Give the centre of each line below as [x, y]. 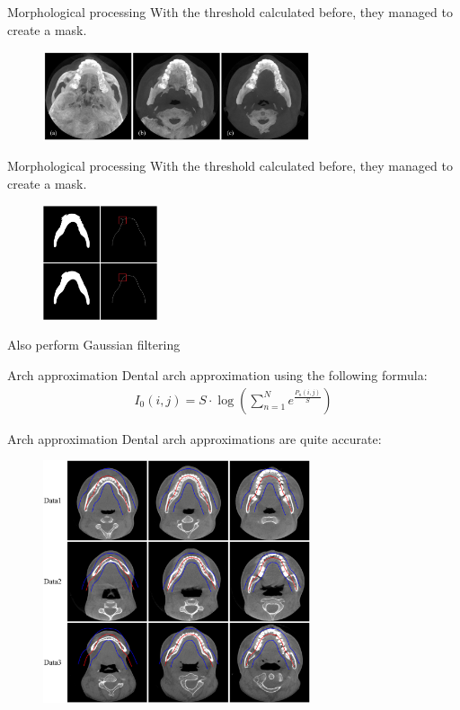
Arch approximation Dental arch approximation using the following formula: [217, 375]
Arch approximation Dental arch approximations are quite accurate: [195, 438]
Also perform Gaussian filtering [94, 345]
